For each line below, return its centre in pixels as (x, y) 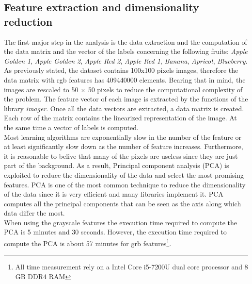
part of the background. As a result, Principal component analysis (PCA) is (117, 165)
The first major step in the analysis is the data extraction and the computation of (126, 42)
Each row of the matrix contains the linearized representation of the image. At (120, 118)
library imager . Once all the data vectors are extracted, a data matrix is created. (124, 108)
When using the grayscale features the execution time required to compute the (121, 222)
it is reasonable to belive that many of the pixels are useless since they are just (121, 156)
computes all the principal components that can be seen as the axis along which (123, 203)
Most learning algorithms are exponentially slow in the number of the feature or (123, 137)
